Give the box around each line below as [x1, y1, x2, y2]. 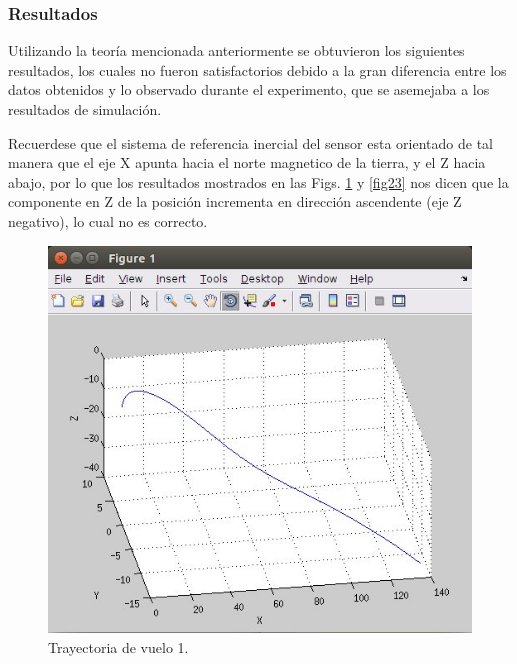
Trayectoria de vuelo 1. [48, 636, 189, 657]
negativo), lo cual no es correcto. [8, 210, 208, 231]
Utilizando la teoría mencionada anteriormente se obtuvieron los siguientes [8, 40, 465, 61]
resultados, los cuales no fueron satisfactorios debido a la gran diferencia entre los [8, 59, 507, 80]
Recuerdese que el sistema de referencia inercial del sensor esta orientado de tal [8, 132, 493, 153]
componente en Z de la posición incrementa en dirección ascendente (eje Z [8, 191, 462, 212]
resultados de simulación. [8, 99, 162, 119]
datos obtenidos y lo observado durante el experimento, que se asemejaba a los [8, 79, 490, 100]
